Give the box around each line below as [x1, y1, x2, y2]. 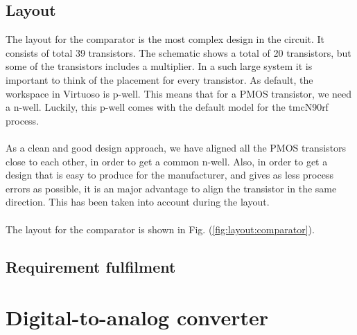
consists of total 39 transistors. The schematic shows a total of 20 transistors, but [6, 45, 351, 60]
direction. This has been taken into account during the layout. [6, 194, 270, 209]
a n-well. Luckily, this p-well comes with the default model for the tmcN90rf [6, 100, 329, 114]
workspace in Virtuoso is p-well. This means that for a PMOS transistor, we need [6, 86, 352, 100]
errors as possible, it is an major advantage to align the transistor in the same [6, 181, 337, 195]
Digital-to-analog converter [6, 303, 268, 332]
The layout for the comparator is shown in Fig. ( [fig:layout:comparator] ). [6, 221, 315, 236]
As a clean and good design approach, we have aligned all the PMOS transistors [6, 140, 347, 154]
